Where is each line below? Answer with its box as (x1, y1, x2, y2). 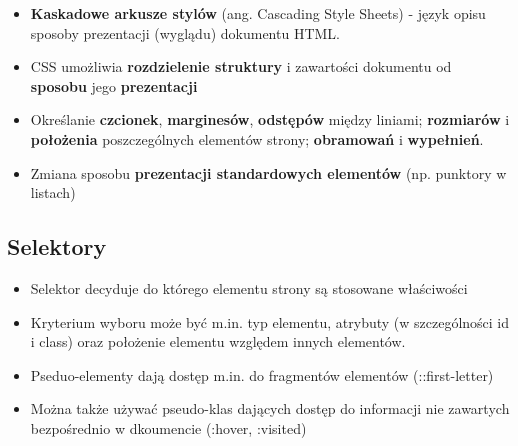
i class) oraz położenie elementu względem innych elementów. (30, 331, 406, 352)
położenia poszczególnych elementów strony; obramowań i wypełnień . (30, 128, 484, 149)
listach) (30, 182, 76, 203)
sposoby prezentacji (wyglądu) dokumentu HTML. (30, 22, 340, 43)
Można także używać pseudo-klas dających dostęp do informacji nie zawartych (30, 398, 510, 419)
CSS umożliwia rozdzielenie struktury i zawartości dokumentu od (30, 56, 452, 77)
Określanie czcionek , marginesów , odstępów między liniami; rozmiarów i (30, 109, 510, 130)
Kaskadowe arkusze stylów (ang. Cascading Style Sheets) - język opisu (30, 3, 486, 23)
